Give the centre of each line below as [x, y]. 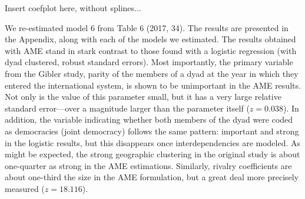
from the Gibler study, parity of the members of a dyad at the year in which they [152, 73]
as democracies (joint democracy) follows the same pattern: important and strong [152, 131]
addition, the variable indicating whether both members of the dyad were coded [149, 119]
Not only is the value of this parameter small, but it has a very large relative [143, 97]
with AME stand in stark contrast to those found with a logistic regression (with [151, 50]
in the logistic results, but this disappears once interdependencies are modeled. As [153, 142]
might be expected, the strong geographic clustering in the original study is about [152, 154]
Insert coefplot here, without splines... [73, 8]
